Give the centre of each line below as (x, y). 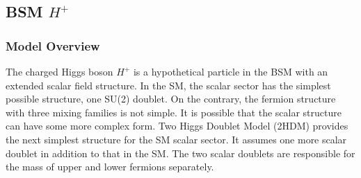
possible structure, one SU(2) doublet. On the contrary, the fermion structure (171, 99)
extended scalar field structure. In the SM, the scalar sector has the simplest (168, 85)
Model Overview (53, 45)
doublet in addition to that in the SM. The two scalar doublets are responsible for (180, 153)
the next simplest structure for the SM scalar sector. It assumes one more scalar (176, 139)
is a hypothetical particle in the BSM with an (231, 71)
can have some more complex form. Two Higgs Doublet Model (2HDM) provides (177, 126)
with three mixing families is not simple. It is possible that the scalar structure (174, 112)
